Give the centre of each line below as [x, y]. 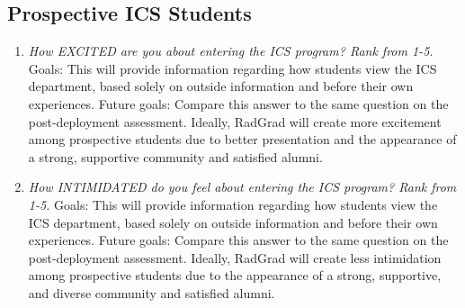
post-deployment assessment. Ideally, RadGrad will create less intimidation [235, 257]
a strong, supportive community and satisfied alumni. [175, 156]
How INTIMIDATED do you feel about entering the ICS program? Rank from [242, 187]
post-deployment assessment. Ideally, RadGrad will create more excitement [235, 121]
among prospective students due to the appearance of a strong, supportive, [235, 275]
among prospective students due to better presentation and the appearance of [242, 139]
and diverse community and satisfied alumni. [152, 292]
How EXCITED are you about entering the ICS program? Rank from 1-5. [231, 51]
